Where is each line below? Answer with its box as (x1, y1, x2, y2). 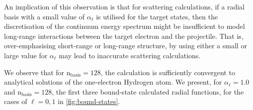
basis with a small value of (4, 11, 84, 21)
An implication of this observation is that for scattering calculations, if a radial (4, 1, 245, 11)
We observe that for (4, 67, 65, 77)
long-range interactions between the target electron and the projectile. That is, (4, 30, 244, 41)
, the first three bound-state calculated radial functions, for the (52, 86, 244, 97)
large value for (4, 50, 48, 60)
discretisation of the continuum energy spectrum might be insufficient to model (4, 21, 245, 31)
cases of (4, 96, 27, 107)
